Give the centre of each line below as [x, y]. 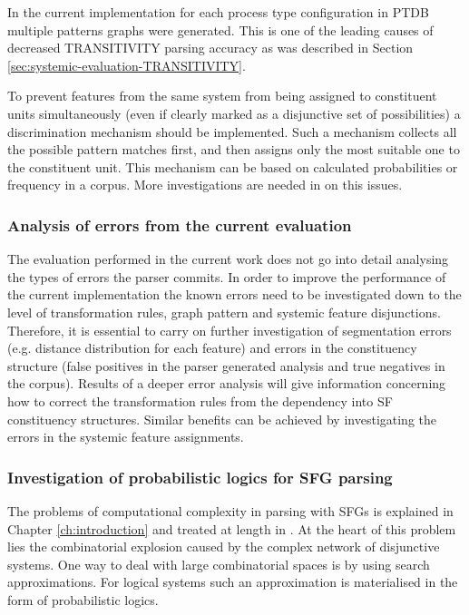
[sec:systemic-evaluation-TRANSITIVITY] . [127, 65]
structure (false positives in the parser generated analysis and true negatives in [226, 365]
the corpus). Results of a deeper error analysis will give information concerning [227, 383]
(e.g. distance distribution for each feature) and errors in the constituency [212, 348]
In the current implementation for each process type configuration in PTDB [218, 12]
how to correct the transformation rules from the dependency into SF [200, 400]
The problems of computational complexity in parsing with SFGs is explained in [230, 510]
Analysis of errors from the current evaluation [180, 225]
